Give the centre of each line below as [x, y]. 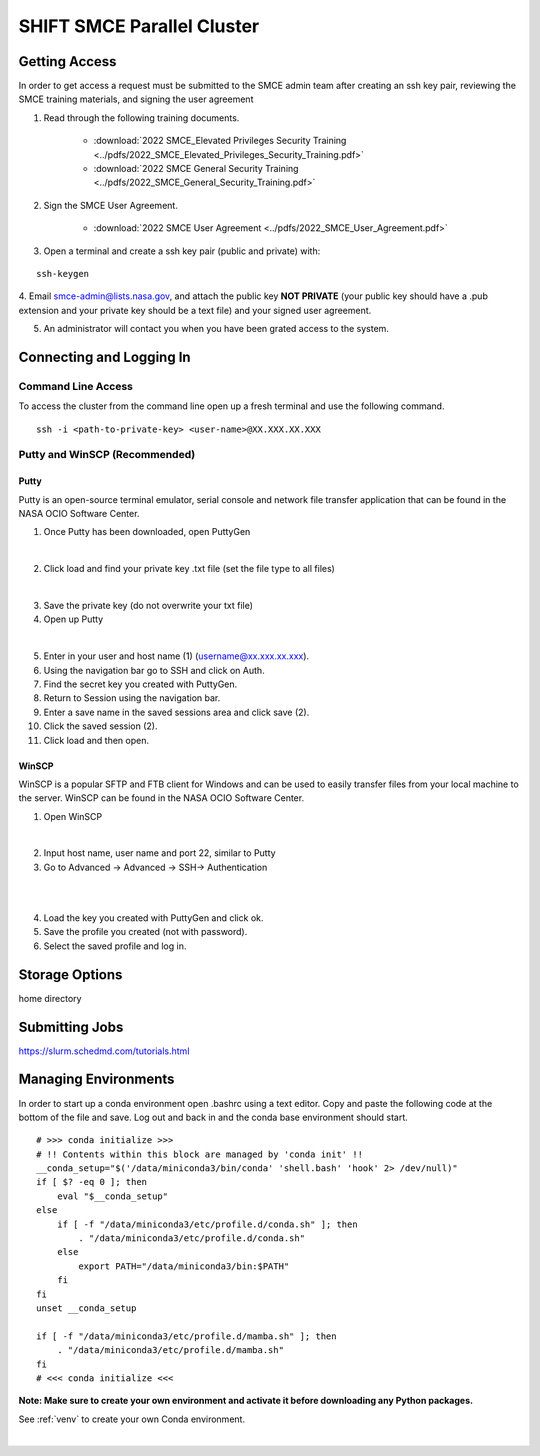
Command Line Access [76, 386]
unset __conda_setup [86, 1308]
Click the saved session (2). [101, 726]
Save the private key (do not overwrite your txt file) [148, 605]
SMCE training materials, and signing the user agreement [136, 99]
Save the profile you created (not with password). [145, 932]
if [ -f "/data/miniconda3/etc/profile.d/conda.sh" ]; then [207, 1224]
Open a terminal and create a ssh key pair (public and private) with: [182, 251]
